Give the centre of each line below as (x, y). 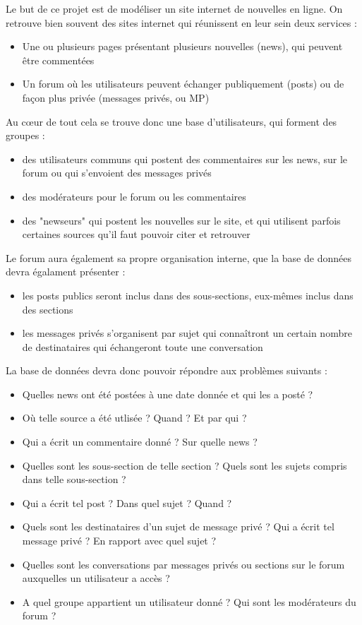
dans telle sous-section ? (74, 479)
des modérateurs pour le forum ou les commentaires (134, 196)
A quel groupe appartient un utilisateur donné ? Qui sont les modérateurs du (189, 601)
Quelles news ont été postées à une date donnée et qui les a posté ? (168, 394)
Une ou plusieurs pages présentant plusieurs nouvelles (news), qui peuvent (182, 46)
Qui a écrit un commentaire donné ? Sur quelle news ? (140, 442)
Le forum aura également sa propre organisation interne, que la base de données (179, 257)
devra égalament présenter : (66, 272)
